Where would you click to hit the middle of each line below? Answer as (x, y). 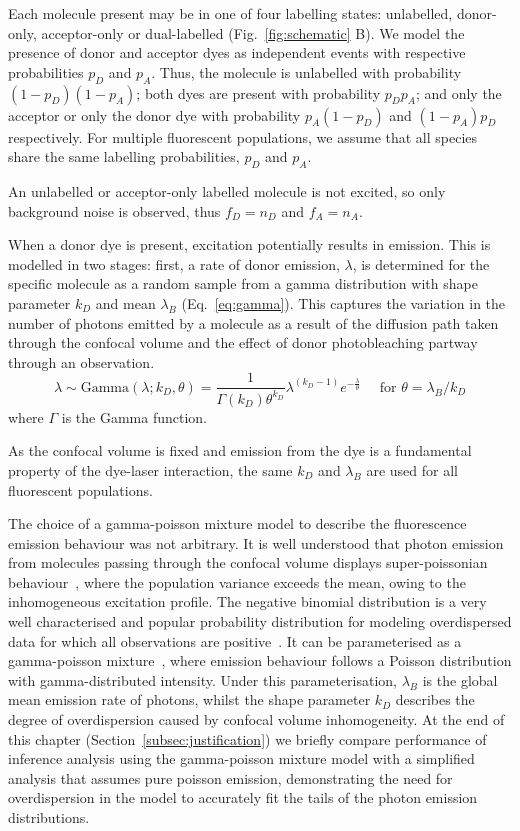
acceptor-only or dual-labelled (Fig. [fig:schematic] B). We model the (253, 32)
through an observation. (81, 361)
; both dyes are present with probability (258, 92)
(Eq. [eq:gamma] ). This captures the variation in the (343, 302)
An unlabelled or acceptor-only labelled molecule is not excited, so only (227, 190)
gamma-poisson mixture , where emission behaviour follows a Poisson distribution (260, 660)
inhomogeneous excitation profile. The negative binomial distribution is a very (247, 601)
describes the (435, 699)
